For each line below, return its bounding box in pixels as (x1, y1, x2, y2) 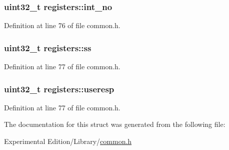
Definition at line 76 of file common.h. (4, 20, 120, 31)
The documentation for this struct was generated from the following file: (4, 119, 225, 129)
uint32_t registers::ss (4, 41, 91, 54)
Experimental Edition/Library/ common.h (4, 136, 132, 146)
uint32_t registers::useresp (4, 82, 114, 95)
